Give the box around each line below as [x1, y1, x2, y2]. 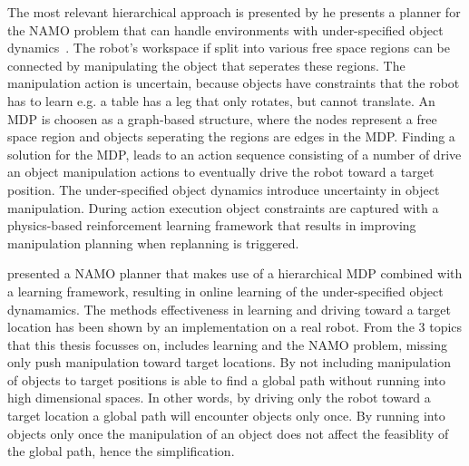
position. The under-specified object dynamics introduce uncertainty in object [7, 180, 440, 199]
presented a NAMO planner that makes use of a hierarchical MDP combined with [7, 264, 463, 283]
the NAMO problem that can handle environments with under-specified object [7, 20, 444, 39]
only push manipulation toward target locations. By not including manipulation [7, 353, 451, 372]
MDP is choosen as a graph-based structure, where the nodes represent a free [7, 109, 437, 128]
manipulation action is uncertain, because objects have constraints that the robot [7, 73, 460, 92]
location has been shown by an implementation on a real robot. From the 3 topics [7, 317, 463, 336]
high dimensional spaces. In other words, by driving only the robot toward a [7, 388, 431, 407]
